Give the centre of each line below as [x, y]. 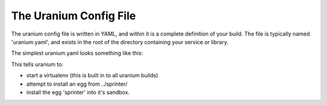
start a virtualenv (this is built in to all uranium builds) [92, 75]
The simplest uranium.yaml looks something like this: [77, 53]
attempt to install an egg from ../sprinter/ [77, 84]
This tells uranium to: [37, 64]
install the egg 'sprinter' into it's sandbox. [78, 92]
